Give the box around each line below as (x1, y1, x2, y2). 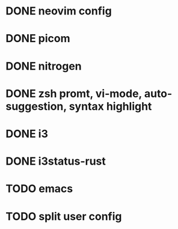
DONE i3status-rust (5, 154, 106, 168)
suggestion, (5, 99, 67, 113)
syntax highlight (69, 99, 152, 113)
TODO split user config (5, 209, 122, 223)
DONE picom (5, 32, 70, 46)
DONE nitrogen (5, 59, 82, 73)
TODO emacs (5, 182, 73, 196)
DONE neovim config (5, 4, 112, 18)
